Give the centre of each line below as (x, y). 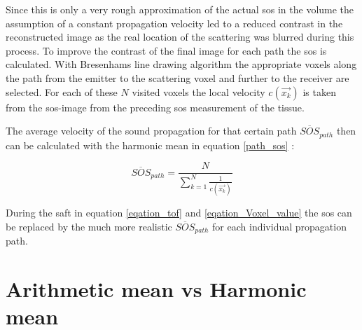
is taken (319, 91)
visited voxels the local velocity (199, 91)
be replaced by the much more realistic (89, 226)
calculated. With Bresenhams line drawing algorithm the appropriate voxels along (181, 64)
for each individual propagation (279, 226)
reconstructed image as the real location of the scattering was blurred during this (180, 37)
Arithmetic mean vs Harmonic (156, 288)
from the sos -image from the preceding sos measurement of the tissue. (155, 107)
